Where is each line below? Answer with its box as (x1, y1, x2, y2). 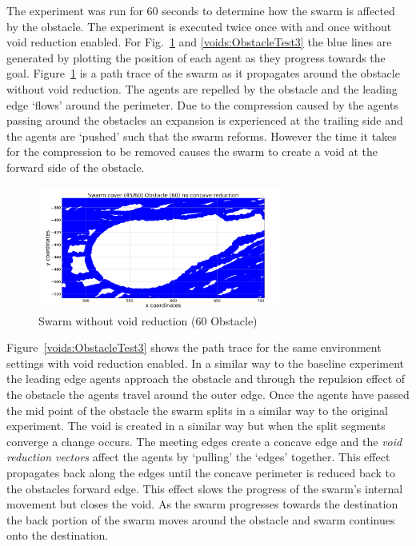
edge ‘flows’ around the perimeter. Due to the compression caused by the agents (6, 96, 398, 113)
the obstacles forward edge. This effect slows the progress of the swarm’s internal (6, 480, 403, 496)
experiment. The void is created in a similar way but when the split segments (6, 417, 386, 434)
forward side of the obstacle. (6, 158, 145, 175)
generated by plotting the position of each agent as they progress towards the (6, 49, 386, 66)
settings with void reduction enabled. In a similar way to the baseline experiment (6, 354, 405, 371)
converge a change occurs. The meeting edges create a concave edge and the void (6, 432, 402, 449)
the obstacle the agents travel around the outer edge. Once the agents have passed (6, 386, 410, 403)
